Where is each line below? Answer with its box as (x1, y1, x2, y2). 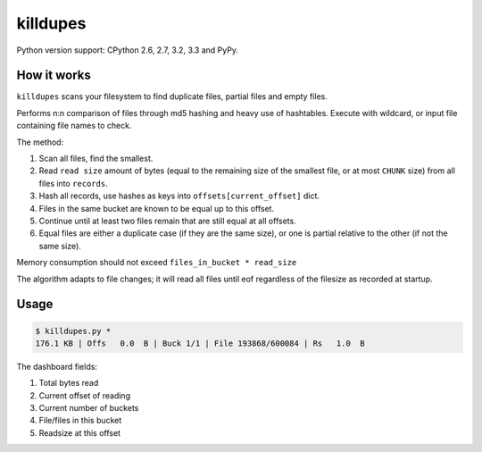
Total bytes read (38, 378, 99, 389)
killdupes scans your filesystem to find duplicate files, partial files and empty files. (16, 91, 328, 102)
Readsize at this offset (38, 427, 120, 438)
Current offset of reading (38, 389, 131, 401)
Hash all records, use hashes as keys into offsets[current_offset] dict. (38, 190, 320, 201)
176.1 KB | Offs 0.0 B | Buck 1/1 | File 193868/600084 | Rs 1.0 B (35, 338, 365, 348)
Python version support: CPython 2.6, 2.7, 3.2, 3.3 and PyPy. (16, 45, 238, 55)
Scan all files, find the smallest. (38, 153, 154, 164)
